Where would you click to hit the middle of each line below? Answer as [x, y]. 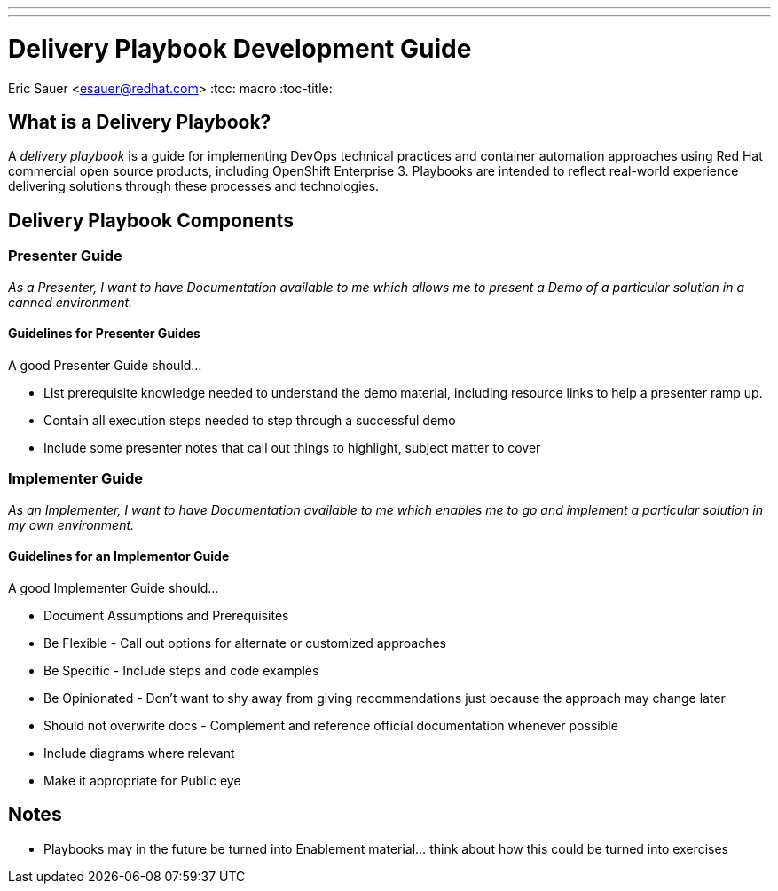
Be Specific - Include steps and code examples [181, 670]
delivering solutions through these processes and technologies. [194, 186]
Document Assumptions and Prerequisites [166, 615]
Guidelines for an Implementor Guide [119, 556]
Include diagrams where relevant [139, 753]
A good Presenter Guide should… [105, 365]
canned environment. [71, 302]
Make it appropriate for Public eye [142, 780]
